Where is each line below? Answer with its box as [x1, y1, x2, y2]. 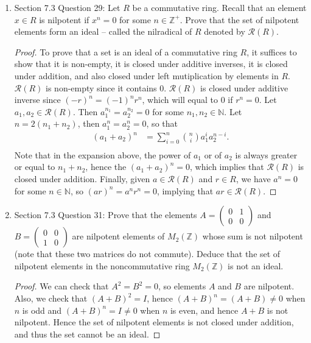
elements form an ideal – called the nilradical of [14, 25, 192, 38]
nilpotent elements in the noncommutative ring [14, 259, 190, 272]
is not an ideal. [228, 259, 284, 272]
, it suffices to [246, 45, 297, 58]
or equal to [14, 160, 55, 173]
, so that [146, 117, 178, 130]
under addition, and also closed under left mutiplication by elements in [14, 69, 279, 82]
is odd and [22, 303, 62, 316]
